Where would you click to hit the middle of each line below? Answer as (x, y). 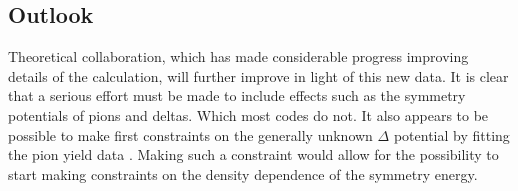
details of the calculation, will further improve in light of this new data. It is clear (258, 75)
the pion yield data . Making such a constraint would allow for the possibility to (253, 154)
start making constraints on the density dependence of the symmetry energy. (243, 173)
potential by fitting (451, 134)
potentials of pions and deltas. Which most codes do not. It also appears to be (248, 114)
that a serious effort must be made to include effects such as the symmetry (237, 95)
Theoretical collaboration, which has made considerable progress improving (238, 56)
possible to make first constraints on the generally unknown (190, 134)
